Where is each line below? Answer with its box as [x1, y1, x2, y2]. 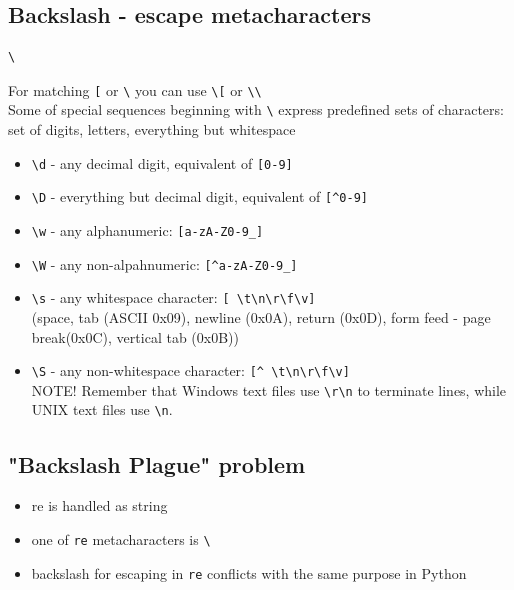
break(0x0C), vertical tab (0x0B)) [31, 326, 239, 347]
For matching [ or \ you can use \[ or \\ [8, 79, 262, 100]
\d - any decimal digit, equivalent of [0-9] [31, 152, 293, 173]
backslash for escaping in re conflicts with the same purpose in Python [31, 562, 467, 583]
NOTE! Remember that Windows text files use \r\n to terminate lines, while [31, 379, 507, 400]
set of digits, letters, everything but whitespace [8, 119, 296, 140]
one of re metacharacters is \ [31, 528, 211, 549]
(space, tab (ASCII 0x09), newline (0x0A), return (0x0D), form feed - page [31, 306, 491, 327]
